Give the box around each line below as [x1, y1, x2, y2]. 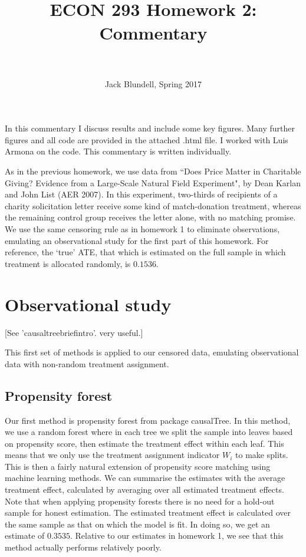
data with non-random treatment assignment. [5, 357, 169, 370]
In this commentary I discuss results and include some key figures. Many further [5, 122, 295, 134]
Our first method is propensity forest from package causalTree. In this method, [5, 414, 291, 426]
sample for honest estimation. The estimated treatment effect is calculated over [5, 506, 291, 519]
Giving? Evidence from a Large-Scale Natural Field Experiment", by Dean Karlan [5, 176, 301, 189]
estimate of [5, 529, 45, 542]
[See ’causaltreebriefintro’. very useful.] [5, 326, 143, 338]
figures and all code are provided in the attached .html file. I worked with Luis [5, 133, 288, 146]
